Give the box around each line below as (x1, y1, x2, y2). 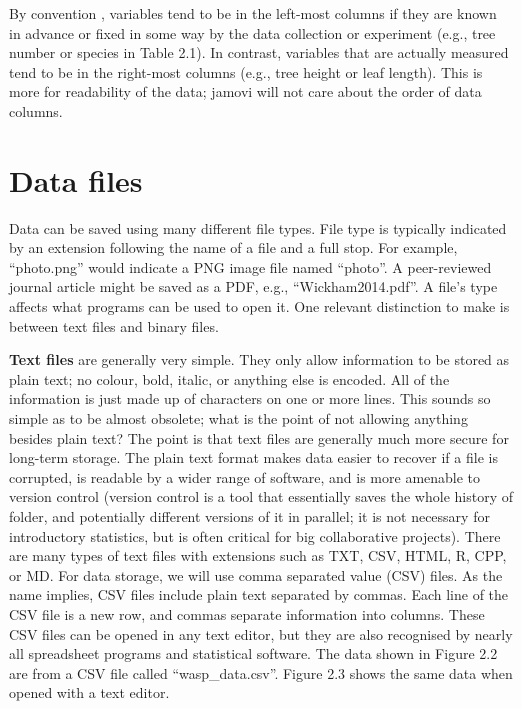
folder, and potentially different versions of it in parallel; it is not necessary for (9, 506, 490, 526)
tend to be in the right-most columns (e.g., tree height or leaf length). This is (9, 61, 483, 82)
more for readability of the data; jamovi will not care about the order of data (9, 81, 482, 102)
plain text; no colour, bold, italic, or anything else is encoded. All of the (9, 368, 450, 389)
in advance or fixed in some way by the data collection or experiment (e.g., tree (9, 22, 496, 43)
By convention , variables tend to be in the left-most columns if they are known (9, 3, 497, 23)
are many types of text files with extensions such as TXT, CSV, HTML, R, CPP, (9, 545, 507, 566)
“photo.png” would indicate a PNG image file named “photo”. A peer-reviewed (9, 256, 492, 277)
